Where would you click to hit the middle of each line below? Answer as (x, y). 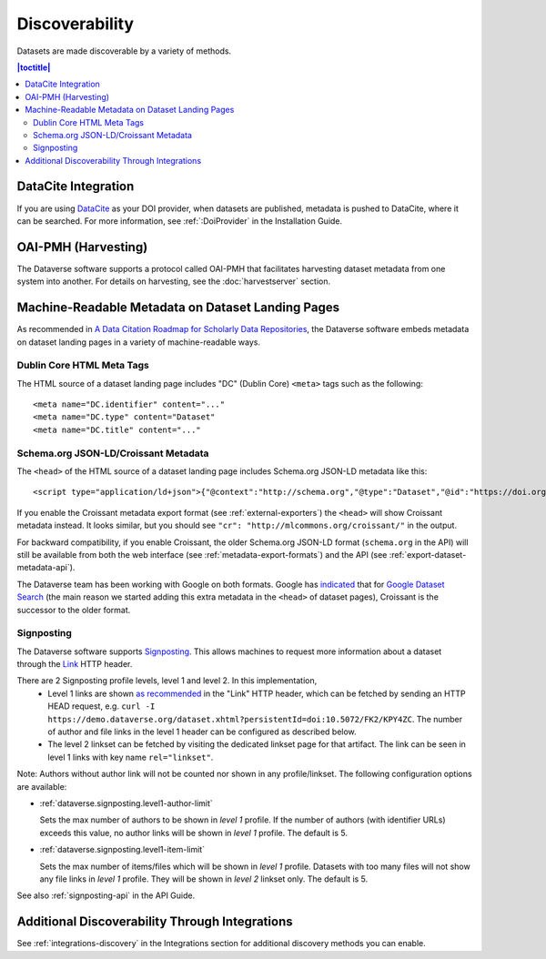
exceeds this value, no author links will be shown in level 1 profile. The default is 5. (193, 833)
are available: (42, 786)
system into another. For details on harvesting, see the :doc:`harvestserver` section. (174, 281)
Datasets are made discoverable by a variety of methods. (124, 51)
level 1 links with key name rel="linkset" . (131, 757)
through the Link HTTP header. (75, 664)
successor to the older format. (74, 610)
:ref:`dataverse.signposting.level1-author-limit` (126, 803)
